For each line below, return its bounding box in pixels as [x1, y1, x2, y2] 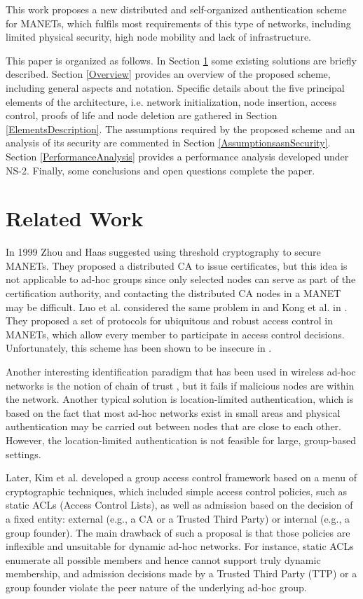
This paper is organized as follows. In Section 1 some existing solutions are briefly [6, 53, 357, 67]
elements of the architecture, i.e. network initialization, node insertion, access [6, 94, 337, 109]
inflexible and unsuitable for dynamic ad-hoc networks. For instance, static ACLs [6, 539, 354, 553]
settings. [6, 446, 41, 461]
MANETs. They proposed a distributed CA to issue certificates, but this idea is [6, 258, 348, 273]
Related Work [6, 204, 144, 233]
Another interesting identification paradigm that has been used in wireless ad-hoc [6, 364, 356, 378]
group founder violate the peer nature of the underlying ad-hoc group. [6, 579, 307, 594]
